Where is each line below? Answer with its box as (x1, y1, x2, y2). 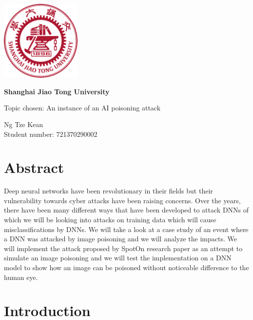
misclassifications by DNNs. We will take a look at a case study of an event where (4, 224, 249, 234)
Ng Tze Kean (4, 119, 43, 129)
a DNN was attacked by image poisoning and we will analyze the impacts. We (4, 234, 237, 244)
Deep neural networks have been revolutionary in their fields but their (4, 186, 213, 196)
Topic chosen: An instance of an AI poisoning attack (4, 103, 161, 113)
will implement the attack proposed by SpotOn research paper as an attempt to (4, 243, 243, 253)
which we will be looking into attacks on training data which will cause (4, 214, 216, 225)
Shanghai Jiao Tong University (4, 86, 110, 96)
